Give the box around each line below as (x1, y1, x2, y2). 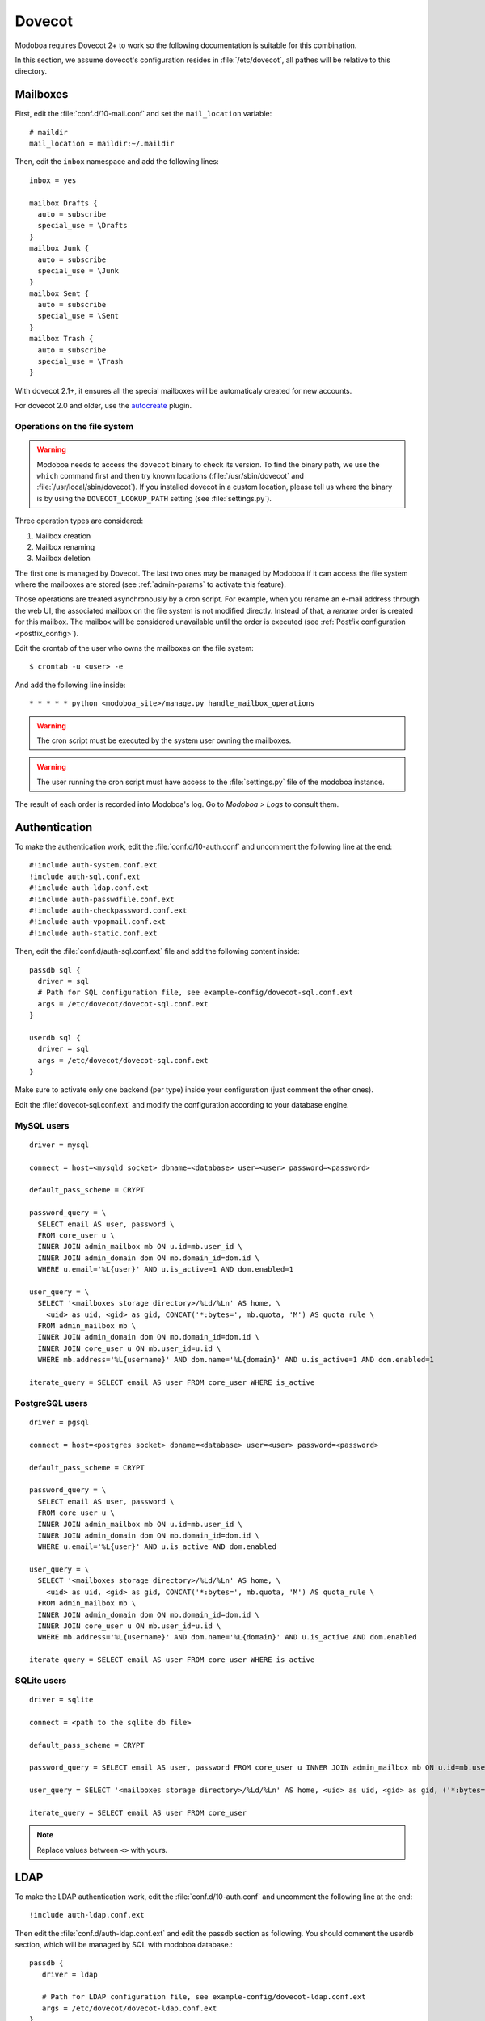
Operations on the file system (15, 420, 134, 432)
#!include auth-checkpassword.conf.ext (29, 906, 188, 915)
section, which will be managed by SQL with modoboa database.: (15, 1939, 234, 1949)
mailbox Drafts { (29, 198, 98, 208)
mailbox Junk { (29, 243, 90, 253)
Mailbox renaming (35, 542, 95, 551)
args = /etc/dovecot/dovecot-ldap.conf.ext (41, 2003, 217, 2013)
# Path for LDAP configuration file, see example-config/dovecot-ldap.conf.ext (41, 1993, 366, 2002)
